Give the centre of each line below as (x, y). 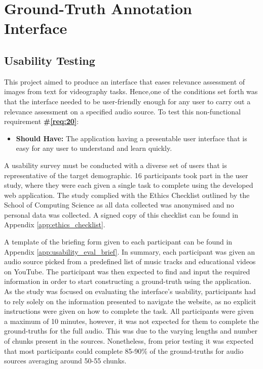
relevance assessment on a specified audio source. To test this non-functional (122, 111)
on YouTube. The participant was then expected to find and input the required (127, 271)
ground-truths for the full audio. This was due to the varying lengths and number (131, 331)
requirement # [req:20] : (42, 121)
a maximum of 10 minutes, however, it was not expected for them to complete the (131, 321)
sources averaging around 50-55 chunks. (65, 361)
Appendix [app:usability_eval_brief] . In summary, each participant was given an (130, 251)
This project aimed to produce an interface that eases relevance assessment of (125, 81)
